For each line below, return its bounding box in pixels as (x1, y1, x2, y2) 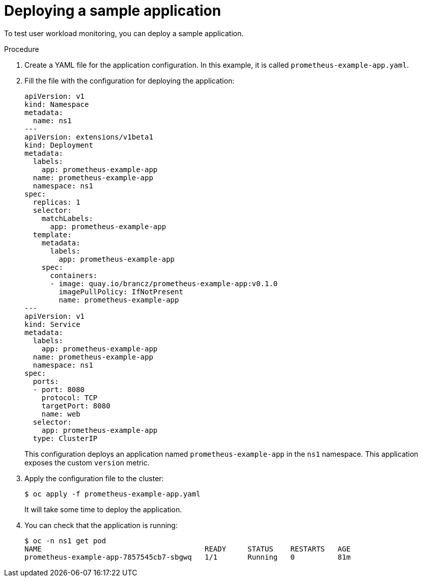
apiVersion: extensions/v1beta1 (24, 132, 153, 141)
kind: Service (24, 320, 80, 328)
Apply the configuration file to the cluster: (24, 474, 164, 483)
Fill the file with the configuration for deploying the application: (24, 76, 235, 85)
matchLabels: (41, 214, 93, 223)
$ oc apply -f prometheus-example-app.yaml (24, 489, 201, 498)
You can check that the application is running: (24, 520, 178, 530)
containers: (50, 271, 98, 280)
